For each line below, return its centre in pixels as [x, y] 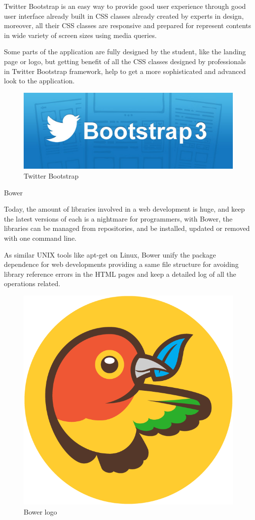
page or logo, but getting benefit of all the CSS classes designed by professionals [125, 61]
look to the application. [39, 81]
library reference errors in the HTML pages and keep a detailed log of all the [120, 274]
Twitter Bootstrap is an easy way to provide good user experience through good [125, 6]
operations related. [32, 283]
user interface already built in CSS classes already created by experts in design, [124, 16]
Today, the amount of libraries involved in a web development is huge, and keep [125, 209]
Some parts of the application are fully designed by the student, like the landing [125, 52]
